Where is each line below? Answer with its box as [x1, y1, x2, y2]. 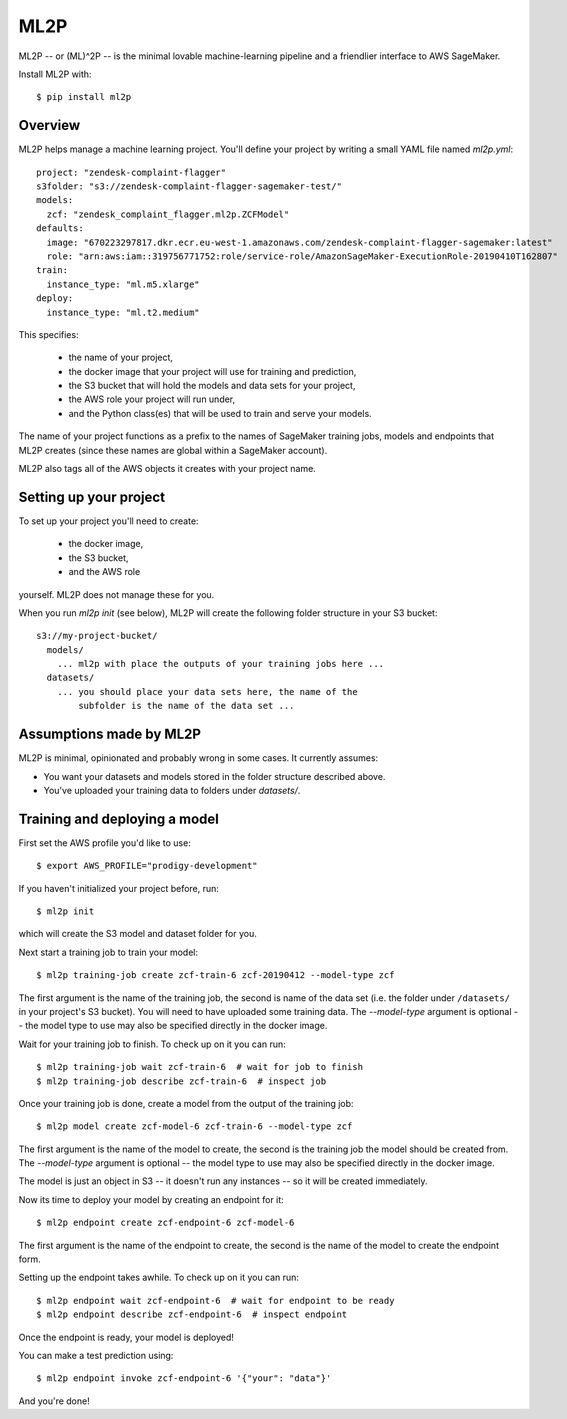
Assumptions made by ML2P [18, 726, 202, 743]
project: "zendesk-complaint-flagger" [36, 166, 227, 178]
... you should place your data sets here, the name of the [56, 686, 359, 697]
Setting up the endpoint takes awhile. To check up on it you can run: [18, 1271, 300, 1284]
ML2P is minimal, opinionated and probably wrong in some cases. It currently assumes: [18, 752, 379, 764]
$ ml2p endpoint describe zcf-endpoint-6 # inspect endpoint [36, 1309, 348, 1320]
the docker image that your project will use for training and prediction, [68, 365, 357, 377]
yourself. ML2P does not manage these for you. [18, 588, 215, 600]
